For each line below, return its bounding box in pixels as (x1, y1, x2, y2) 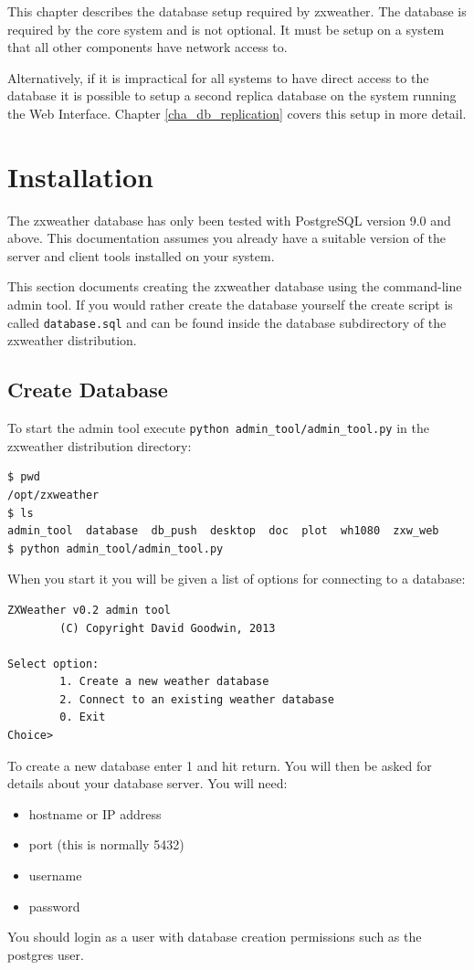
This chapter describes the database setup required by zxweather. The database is (7, 2, 467, 20)
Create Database (7, 375, 168, 404)
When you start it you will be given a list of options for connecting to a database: (7, 569, 466, 588)
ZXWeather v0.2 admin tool (7, 603, 171, 617)
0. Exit (59, 711, 106, 724)
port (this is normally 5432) (28, 835, 184, 854)
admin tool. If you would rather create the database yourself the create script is (7, 295, 453, 314)
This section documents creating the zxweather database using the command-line (7, 277, 462, 296)
